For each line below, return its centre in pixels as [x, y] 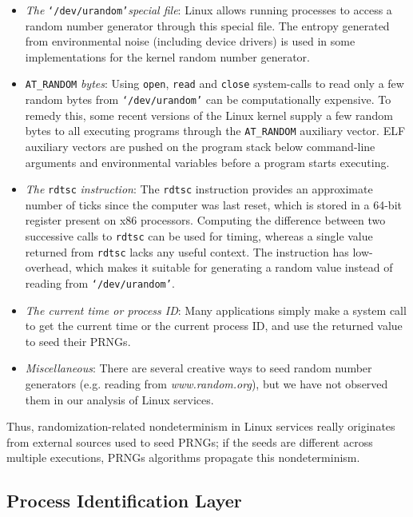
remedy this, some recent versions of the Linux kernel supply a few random [209, 115]
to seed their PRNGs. [78, 341]
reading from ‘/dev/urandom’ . [100, 282]
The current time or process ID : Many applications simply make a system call [216, 310]
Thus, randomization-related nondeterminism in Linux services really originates [201, 426]
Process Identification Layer [124, 501]
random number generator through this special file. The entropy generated [207, 25]
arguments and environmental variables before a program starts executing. [207, 162]
